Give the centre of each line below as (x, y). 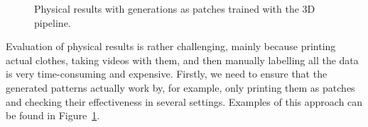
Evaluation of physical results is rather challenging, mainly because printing (171, 46)
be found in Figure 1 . (53, 115)
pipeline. (53, 22)
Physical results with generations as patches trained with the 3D (175, 8)
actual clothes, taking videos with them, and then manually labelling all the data (182, 60)
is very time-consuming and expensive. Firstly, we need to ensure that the (167, 74)
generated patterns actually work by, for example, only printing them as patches (180, 87)
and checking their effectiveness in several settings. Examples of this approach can (184, 101)
